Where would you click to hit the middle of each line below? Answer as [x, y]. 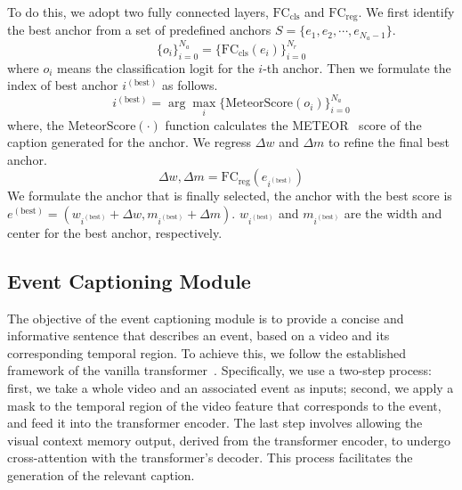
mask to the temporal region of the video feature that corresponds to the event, [224, 405]
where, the [36, 124]
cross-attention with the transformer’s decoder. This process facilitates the [210, 457]
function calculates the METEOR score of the [293, 124]
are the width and [393, 212]
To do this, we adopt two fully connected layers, [138, 12]
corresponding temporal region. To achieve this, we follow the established [207, 352]
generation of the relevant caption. [101, 475]
